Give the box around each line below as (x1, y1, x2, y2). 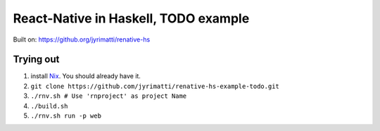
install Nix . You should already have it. (30, 72, 141, 80)
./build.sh (30, 102, 68, 110)
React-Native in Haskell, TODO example (13, 11, 250, 26)
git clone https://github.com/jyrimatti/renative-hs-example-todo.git (30, 82, 279, 90)
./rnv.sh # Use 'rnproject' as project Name (30, 92, 187, 100)
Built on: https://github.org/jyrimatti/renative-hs (13, 35, 151, 44)
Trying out (13, 54, 60, 65)
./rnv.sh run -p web (30, 112, 102, 120)
